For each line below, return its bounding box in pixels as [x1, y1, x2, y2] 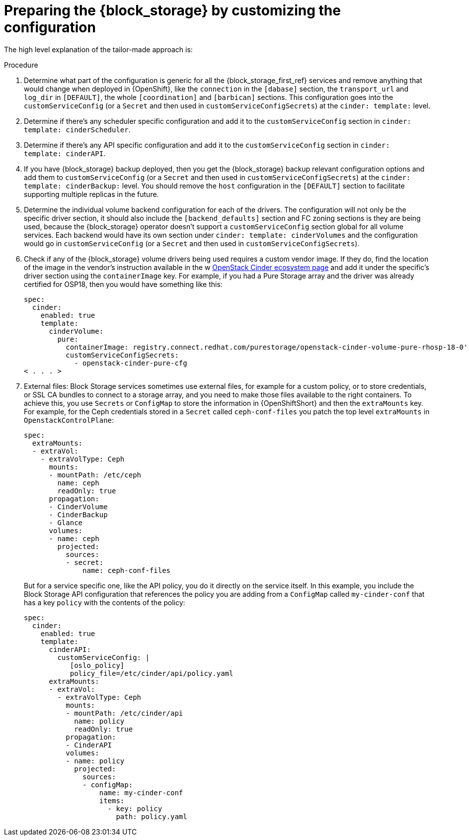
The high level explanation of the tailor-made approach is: [4, 45, 193, 54]
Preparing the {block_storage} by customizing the [4, 2, 341, 19]
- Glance [49, 518, 83, 527]
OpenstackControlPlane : [24, 415, 114, 424]
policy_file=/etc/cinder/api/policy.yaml [70, 669, 234, 677]
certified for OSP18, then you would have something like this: [24, 280, 223, 288]
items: [99, 796, 125, 805]
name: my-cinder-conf [99, 788, 183, 797]
